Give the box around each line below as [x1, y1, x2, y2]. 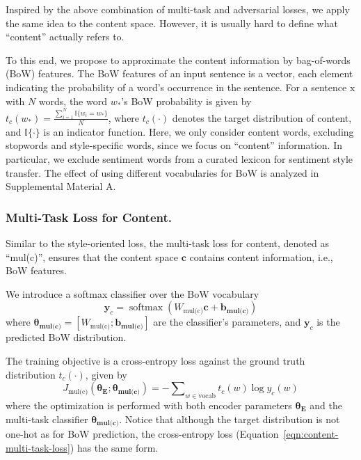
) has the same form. [70, 440, 159, 454]
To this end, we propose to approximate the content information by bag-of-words [6, 52, 351, 67]
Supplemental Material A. [6, 179, 116, 193]
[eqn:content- [283, 427, 339, 441]
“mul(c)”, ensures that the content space [6, 249, 178, 264]
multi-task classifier [6, 411, 88, 426]
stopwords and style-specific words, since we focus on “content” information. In [6, 138, 343, 152]
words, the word [38, 93, 107, 108]
